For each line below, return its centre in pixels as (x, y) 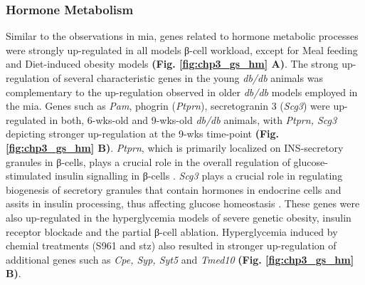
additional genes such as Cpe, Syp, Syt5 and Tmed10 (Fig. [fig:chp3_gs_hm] (180, 259)
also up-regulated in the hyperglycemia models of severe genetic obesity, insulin (179, 217)
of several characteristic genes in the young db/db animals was (188, 78)
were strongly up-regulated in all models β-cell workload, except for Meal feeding (182, 50)
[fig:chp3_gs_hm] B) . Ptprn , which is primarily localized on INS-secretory (175, 147)
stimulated (29, 176)
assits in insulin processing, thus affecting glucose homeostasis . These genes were (183, 203)
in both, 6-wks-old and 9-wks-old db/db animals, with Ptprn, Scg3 (193, 119)
